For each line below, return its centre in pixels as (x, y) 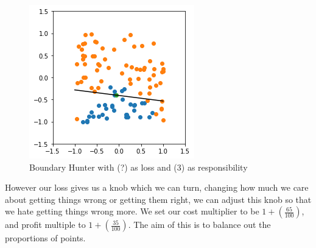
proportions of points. (45, 238)
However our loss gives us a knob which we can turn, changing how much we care (157, 187)
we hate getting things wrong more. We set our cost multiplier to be (132, 211)
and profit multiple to (45, 225)
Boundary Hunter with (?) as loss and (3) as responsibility (139, 167)
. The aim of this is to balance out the (199, 225)
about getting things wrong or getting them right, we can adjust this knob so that (158, 199)
